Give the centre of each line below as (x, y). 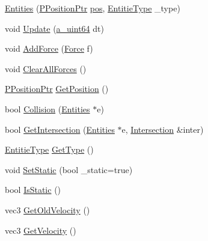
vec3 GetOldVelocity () (47, 209)
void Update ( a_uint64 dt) (54, 28)
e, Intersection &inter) (163, 129)
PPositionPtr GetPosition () (57, 89)
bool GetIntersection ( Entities (60, 129)
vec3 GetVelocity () (41, 230)
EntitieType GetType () (49, 149)
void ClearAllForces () (46, 68)
